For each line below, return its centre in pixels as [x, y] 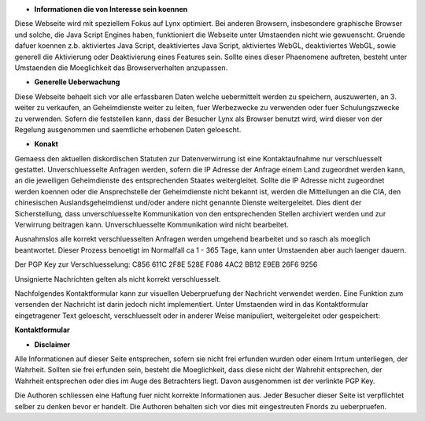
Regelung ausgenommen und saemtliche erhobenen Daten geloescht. [128, 129]
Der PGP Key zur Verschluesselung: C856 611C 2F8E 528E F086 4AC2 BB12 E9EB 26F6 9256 [166, 264]
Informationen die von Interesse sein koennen [111, 9]
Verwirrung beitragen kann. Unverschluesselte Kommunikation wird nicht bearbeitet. [152, 225]
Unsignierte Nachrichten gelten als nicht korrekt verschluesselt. [118, 279]
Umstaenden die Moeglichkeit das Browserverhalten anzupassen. [121, 68]
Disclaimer [52, 344]
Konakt [46, 144]
